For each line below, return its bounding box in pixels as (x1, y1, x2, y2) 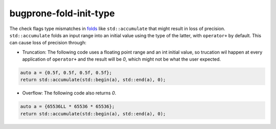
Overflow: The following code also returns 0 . (22, 90, 117, 96)
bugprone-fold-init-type (9, 8, 115, 19)
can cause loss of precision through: (9, 40, 86, 46)
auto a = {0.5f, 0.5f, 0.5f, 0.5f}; (20, 70, 112, 76)
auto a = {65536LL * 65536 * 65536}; (20, 104, 115, 110)
